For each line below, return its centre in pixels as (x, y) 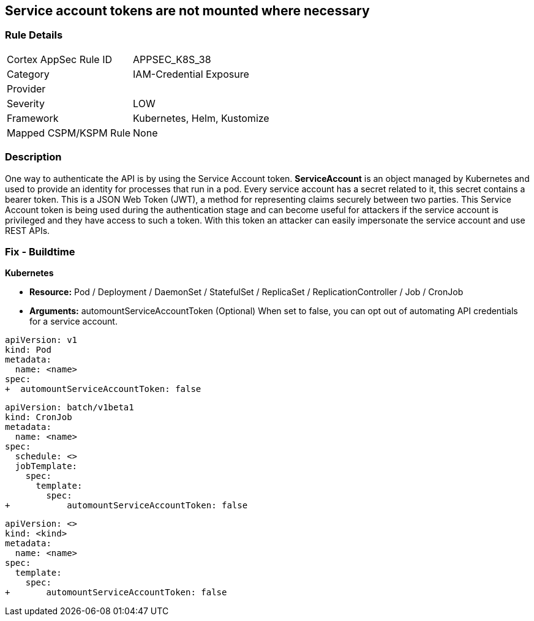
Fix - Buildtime (40, 251)
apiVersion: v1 (41, 340)
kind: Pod (28, 350)
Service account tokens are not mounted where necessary (187, 11)
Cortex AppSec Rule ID (60, 59)
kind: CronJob (39, 417)
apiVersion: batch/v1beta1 (70, 408)
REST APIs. (28, 230)
